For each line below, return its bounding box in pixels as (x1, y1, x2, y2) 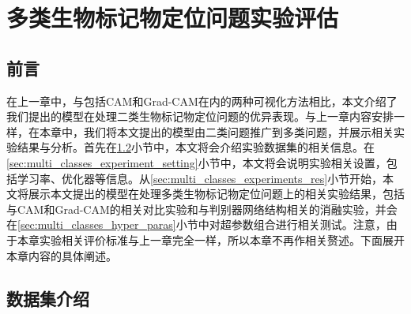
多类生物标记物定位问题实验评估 (6, 2, 339, 34)
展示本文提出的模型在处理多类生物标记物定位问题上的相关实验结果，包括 (28, 185, 405, 202)
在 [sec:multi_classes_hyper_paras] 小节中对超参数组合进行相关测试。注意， (6, 216, 386, 233)
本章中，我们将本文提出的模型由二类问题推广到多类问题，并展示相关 (39, 123, 394, 140)
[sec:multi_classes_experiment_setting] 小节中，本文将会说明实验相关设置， (6, 154, 386, 170)
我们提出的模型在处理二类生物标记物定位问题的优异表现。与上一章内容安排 (6, 108, 394, 125)
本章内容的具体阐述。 (6, 247, 117, 264)
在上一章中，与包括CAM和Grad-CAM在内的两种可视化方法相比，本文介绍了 (6, 92, 398, 109)
